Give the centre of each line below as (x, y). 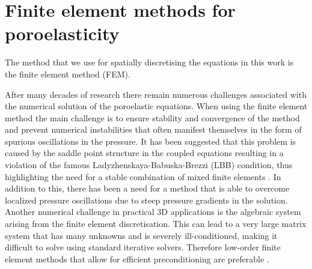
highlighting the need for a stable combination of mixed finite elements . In (143, 176)
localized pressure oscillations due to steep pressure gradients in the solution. (146, 200)
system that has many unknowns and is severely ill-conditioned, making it (141, 235)
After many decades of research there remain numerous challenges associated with (156, 94)
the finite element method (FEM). (68, 74)
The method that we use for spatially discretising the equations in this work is (149, 62)
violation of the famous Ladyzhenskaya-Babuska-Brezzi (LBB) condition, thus (149, 165)
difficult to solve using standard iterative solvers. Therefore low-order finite (143, 247)
